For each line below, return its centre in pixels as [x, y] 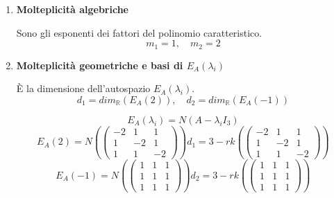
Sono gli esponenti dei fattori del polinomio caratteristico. [139, 32]
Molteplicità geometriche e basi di [100, 65]
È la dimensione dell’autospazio [83, 88]
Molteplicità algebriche [72, 9]
